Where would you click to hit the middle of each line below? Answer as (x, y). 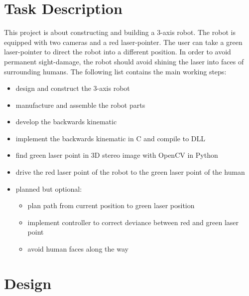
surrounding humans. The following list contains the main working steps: (115, 71)
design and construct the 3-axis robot (73, 88)
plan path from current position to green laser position (111, 205)
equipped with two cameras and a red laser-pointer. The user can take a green (123, 42)
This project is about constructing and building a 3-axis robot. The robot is (120, 32)
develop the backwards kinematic (66, 122)
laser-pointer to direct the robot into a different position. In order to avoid (118, 52)
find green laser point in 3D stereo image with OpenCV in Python (117, 155)
